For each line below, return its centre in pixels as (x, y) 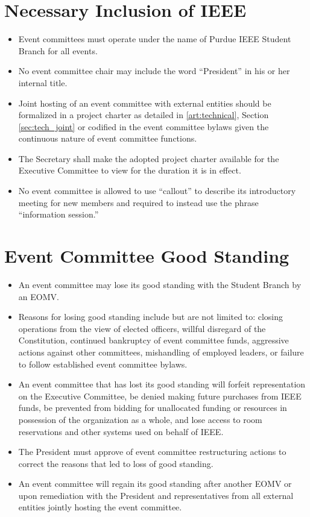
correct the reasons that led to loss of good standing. (116, 463)
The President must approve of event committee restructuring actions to (152, 452)
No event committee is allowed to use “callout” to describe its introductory (157, 191)
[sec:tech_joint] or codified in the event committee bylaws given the (144, 126)
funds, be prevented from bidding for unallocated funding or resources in (153, 408)
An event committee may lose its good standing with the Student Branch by (160, 284)
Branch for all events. (58, 50)
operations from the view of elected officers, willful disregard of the (142, 328)
